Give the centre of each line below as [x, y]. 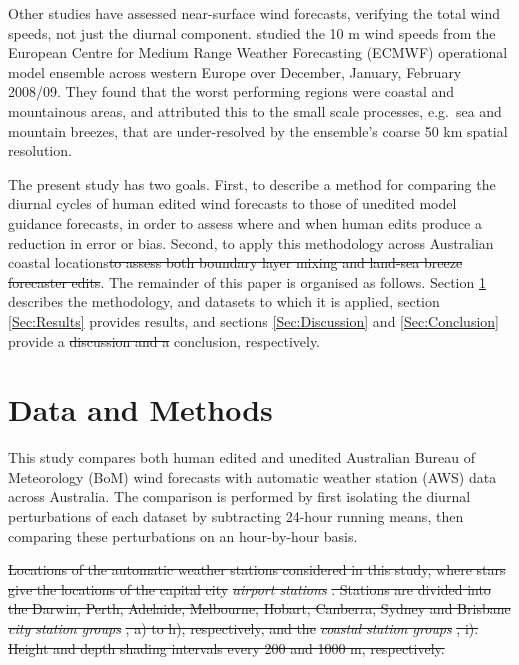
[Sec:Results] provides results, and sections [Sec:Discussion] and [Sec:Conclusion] [253, 320]
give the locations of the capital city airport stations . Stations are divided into [249, 588]
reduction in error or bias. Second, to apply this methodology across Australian [251, 242]
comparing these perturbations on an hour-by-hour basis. [183, 535]
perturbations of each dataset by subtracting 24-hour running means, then [236, 516]
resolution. [40, 150]
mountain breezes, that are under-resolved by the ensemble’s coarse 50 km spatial [258, 130]
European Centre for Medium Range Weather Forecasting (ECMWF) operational [258, 52]
